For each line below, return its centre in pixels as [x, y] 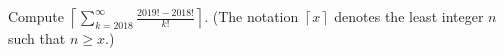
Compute [36, 16]
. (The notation [251, 16]
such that [37, 38]
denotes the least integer [409, 16]
